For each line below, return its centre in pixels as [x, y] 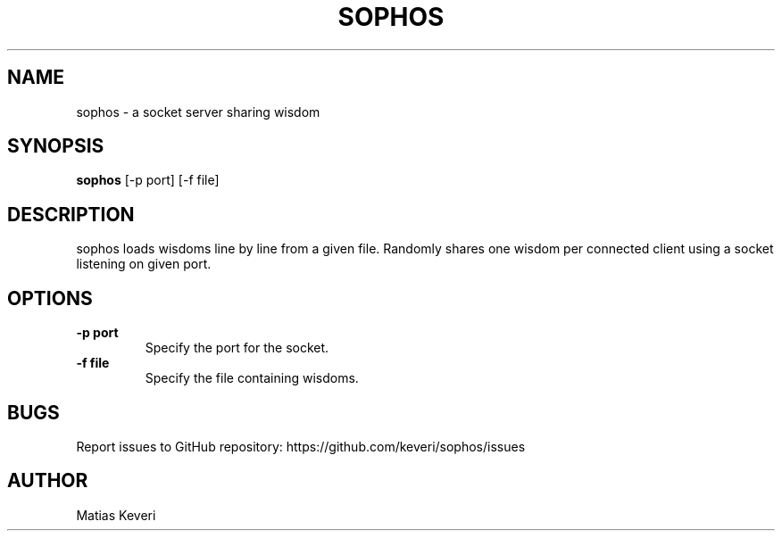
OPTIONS [50, 298]
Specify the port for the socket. [237, 348]
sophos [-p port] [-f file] [148, 180]
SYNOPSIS [56, 146]
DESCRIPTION [71, 214]
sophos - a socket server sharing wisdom [198, 112]
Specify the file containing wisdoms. [252, 378]
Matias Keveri [116, 515]
